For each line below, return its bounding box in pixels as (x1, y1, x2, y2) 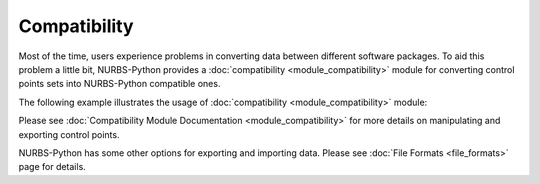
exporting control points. (18, 128, 120, 140)
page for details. (18, 161, 87, 173)
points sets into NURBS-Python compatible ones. (18, 78, 221, 90)
